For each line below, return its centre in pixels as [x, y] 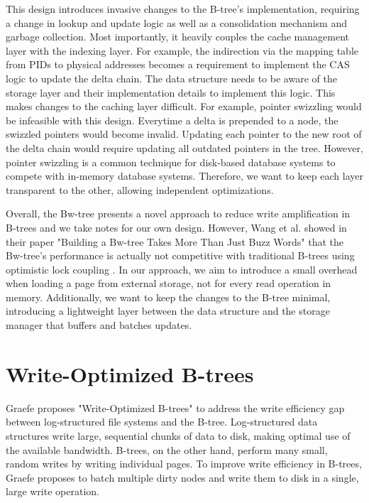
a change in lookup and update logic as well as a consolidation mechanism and [176, 22]
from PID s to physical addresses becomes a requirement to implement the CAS [178, 64]
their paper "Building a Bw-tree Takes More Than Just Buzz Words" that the [175, 241]
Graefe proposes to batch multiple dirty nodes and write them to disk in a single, [182, 477]
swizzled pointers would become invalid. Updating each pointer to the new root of [184, 134]
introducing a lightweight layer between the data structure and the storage [168, 311]
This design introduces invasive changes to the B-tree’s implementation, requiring [183, 9]
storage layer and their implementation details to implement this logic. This [171, 92]
